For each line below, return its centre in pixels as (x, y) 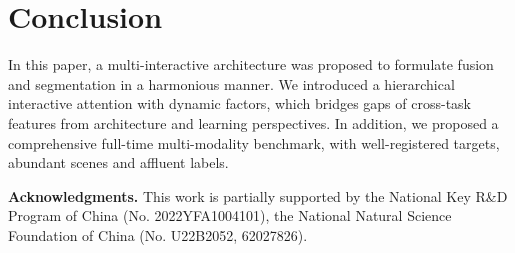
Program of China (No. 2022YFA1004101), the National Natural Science (230, 215)
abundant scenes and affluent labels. (118, 162)
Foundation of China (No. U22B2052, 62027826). (158, 234)
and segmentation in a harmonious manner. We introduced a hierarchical (231, 83)
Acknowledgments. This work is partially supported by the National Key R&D (258, 195)
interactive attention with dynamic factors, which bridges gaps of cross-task (239, 103)
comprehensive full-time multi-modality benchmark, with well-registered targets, (254, 142)
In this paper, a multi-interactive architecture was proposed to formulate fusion (251, 64)
